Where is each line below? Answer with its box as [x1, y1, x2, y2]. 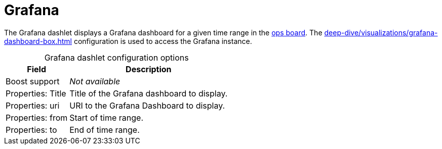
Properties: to [6, 124, 57, 135]
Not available [69, 76, 120, 86]
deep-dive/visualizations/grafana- [324, 28, 438, 37]
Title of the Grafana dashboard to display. [69, 88, 228, 98]
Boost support [6, 76, 60, 86]
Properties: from [6, 112, 68, 123]
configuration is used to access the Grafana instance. [73, 36, 252, 45]
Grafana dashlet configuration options [44, 52, 189, 63]
